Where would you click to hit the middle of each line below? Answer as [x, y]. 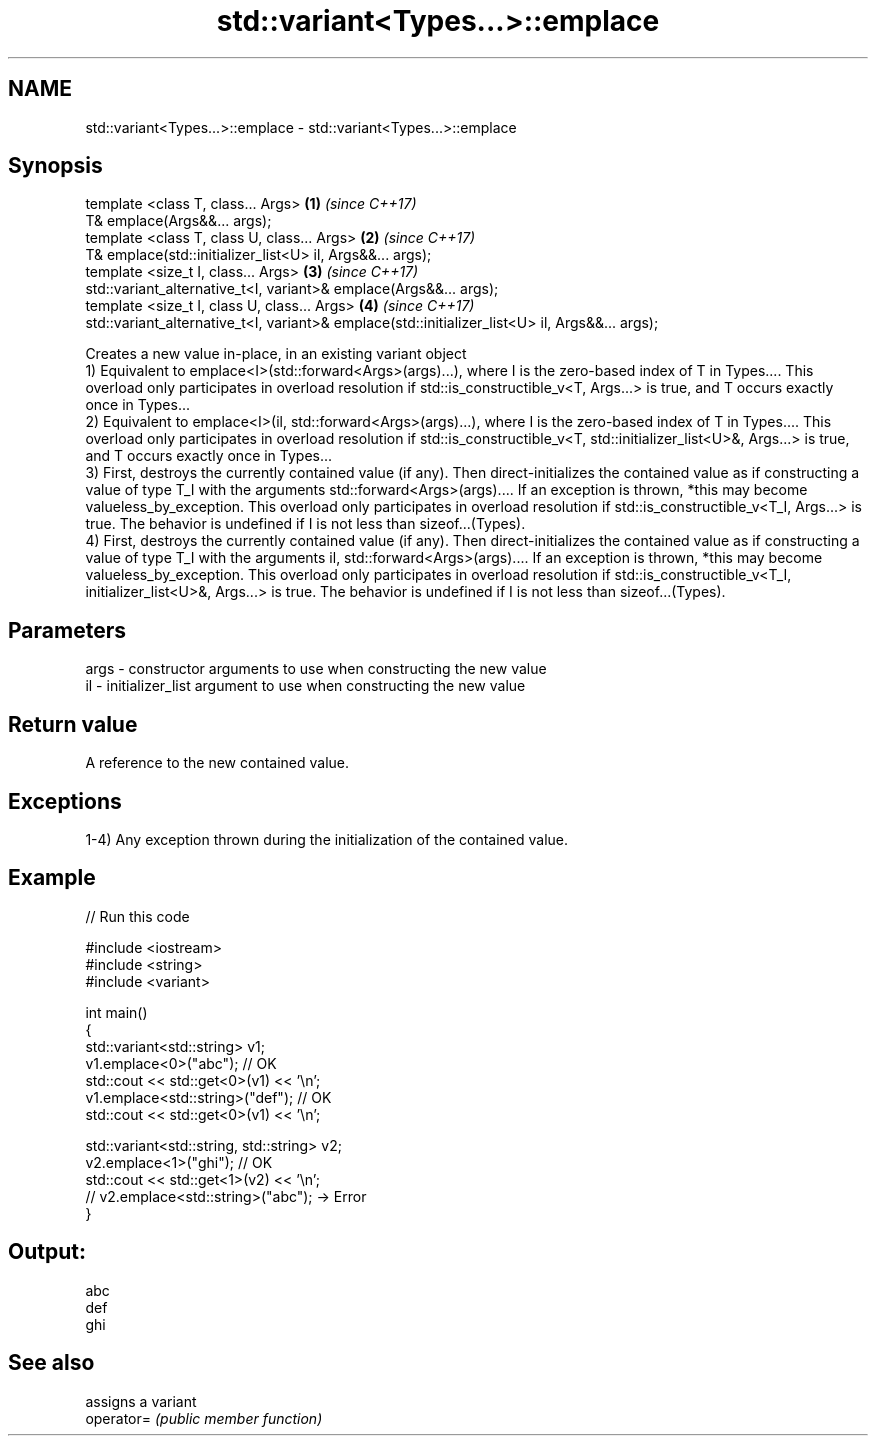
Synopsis [55, 166]
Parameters [67, 630]
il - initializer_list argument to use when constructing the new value [305, 686]
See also [51, 1363]
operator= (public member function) [204, 1418]
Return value [73, 724]
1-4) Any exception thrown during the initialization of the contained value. [327, 839]
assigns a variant [141, 1401]
